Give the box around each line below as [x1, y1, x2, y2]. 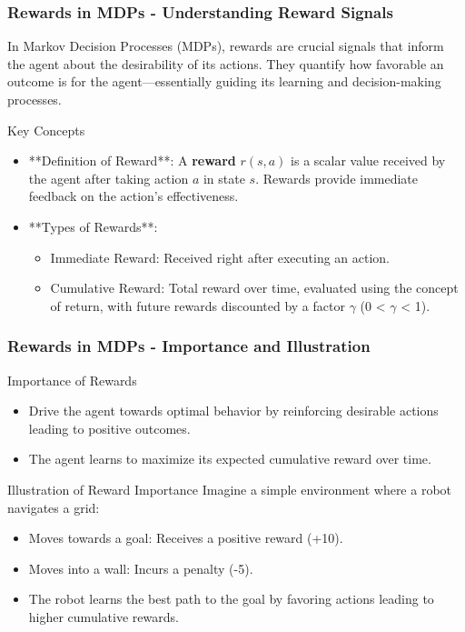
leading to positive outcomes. [28, 418, 191, 437]
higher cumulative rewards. [28, 607, 179, 626]
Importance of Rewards [7, 370, 137, 389]
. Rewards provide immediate [255, 168, 419, 187]
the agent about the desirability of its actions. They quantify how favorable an [7, 54, 444, 73]
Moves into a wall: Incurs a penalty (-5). [28, 558, 253, 577]
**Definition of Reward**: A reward [28, 151, 236, 170]
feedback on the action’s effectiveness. [28, 186, 239, 206]
